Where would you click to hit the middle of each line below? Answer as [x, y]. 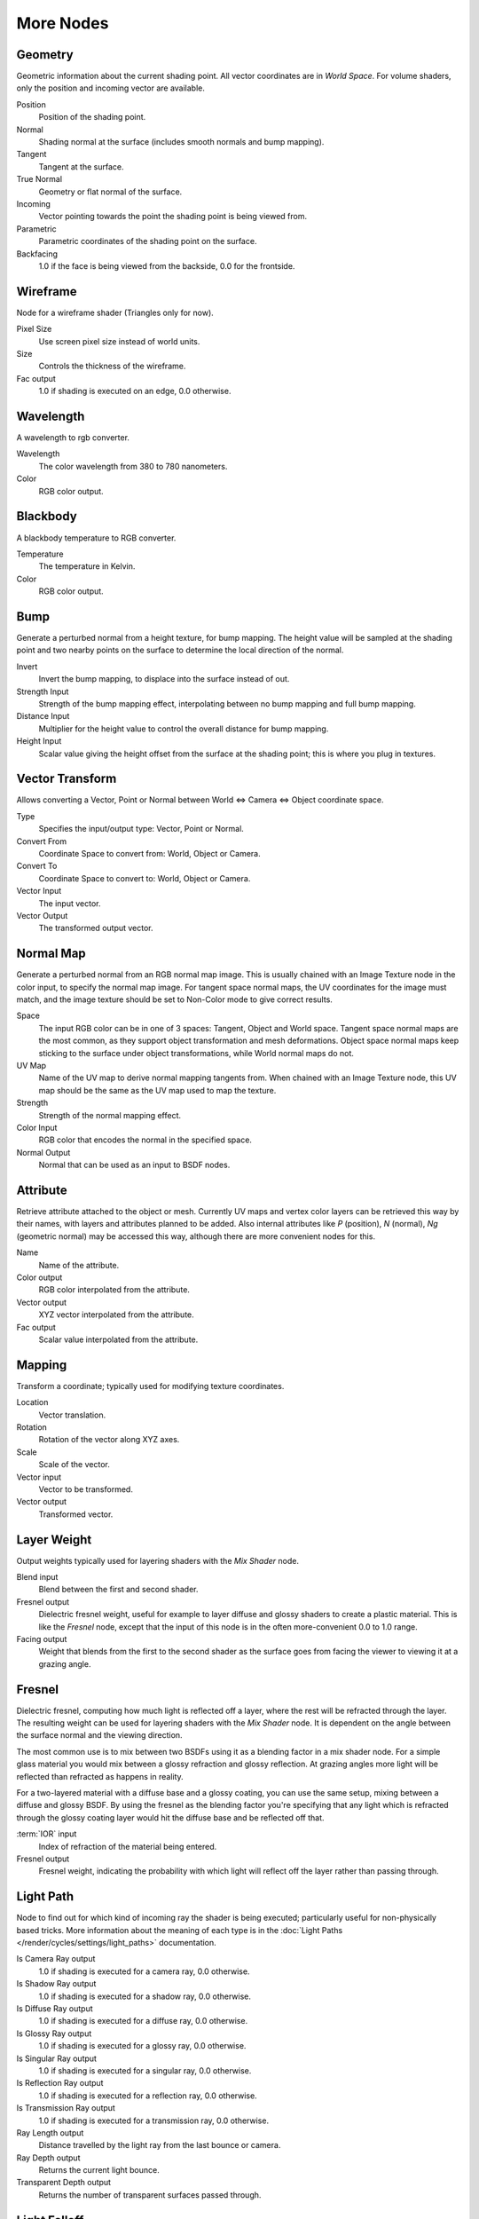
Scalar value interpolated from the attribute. [118, 1339]
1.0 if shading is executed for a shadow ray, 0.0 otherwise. [145, 1996]
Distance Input [43, 716]
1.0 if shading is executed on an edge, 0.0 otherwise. [135, 391]
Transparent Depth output [63, 2183]
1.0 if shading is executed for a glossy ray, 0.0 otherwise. [142, 2046]
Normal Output [43, 1152]
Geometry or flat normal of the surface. [110, 192]
